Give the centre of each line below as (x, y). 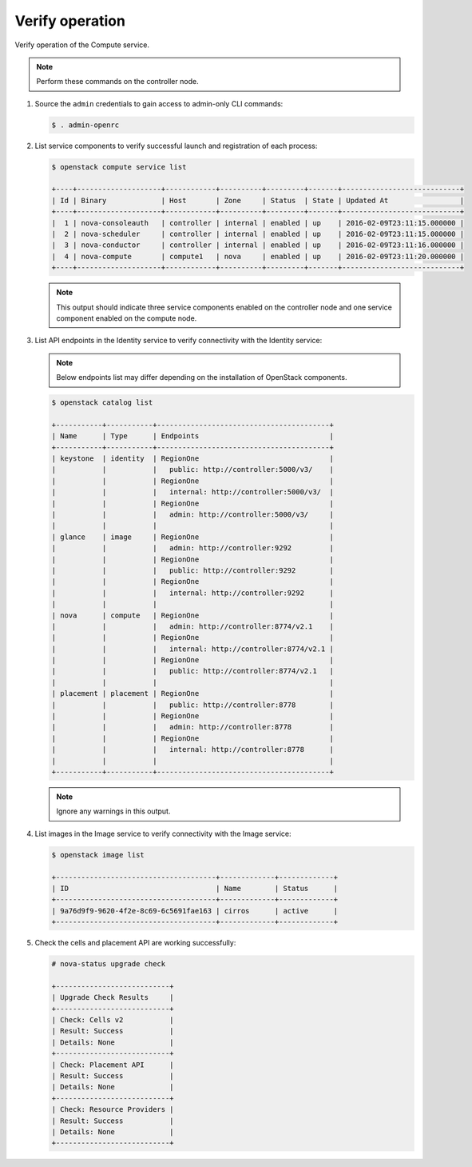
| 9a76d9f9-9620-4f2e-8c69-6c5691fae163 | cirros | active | (195, 911)
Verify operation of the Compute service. (82, 45)
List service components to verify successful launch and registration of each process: (176, 146)
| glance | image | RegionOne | (193, 537)
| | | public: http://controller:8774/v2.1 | (193, 671)
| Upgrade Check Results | (113, 997)
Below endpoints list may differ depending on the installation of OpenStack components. (202, 378)
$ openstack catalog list (102, 403)
